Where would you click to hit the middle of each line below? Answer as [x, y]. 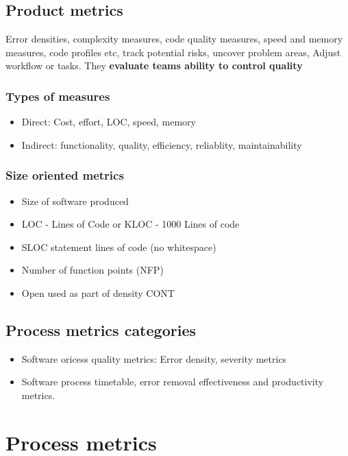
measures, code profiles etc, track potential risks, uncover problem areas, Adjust [173, 52]
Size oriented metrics [65, 175]
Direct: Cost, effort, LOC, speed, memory [109, 122]
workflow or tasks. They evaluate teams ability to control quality [154, 65]
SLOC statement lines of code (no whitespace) [119, 247]
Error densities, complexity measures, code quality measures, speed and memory [174, 39]
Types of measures [58, 96]
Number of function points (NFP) [92, 270]
